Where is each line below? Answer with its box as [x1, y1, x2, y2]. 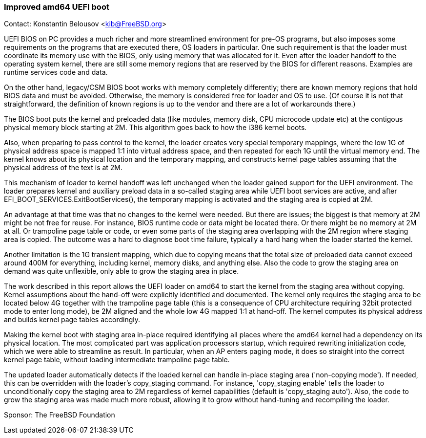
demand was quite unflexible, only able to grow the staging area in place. [4, 267, 239, 276]
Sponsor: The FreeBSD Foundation [4, 411, 115, 419]
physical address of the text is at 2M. [4, 163, 123, 172]
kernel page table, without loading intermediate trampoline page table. [4, 355, 230, 364]
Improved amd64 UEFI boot [4, 2, 109, 12]
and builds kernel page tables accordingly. [4, 315, 141, 324]
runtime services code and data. [4, 68, 108, 77]
